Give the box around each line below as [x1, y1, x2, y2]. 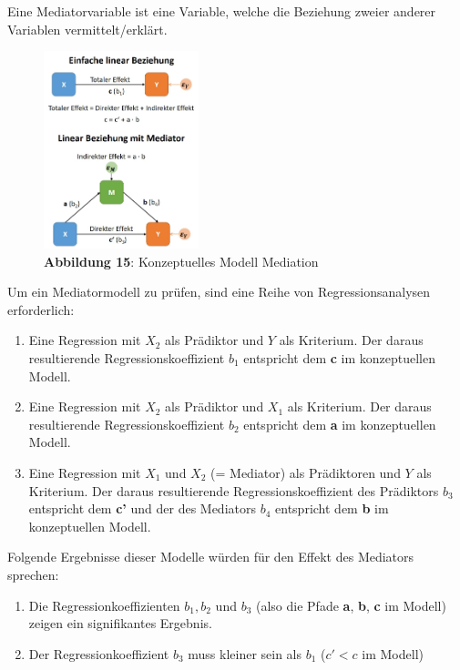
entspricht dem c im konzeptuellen [243, 349, 435, 368]
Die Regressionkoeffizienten [28, 595, 180, 614]
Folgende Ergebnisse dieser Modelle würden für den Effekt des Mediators [7, 547, 414, 566]
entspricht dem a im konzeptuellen [243, 414, 436, 433]
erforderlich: [7, 299, 75, 319]
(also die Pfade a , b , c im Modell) [255, 595, 446, 614]
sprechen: [7, 564, 59, 584]
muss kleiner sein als [188, 644, 302, 663]
